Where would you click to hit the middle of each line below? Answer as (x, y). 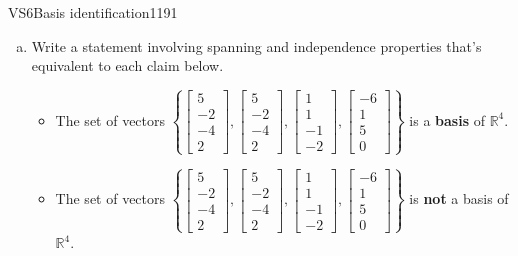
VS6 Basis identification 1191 (93, 12)
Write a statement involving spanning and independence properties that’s (256, 45)
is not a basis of (459, 198)
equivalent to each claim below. (127, 65)
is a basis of (447, 119)
